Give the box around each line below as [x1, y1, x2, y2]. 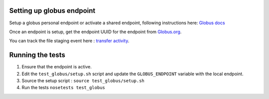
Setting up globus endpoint [9, 6, 96, 15]
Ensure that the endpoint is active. [21, 64, 92, 70]
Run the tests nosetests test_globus [21, 85, 106, 91]
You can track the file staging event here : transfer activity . [9, 38, 130, 44]
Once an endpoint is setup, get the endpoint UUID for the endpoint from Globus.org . [9, 29, 182, 35]
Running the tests [9, 51, 66, 59]
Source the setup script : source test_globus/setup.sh [21, 77, 144, 84]
